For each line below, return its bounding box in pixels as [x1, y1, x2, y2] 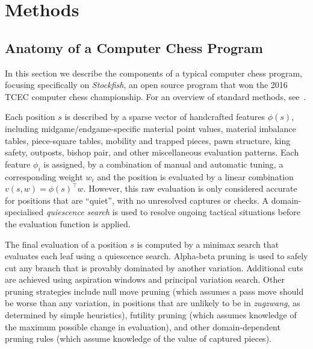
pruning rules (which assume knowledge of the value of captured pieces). [5, 332, 271, 345]
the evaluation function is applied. [5, 217, 131, 230]
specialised [5, 206, 44, 218]
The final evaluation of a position [5, 237, 128, 250]
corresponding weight [5, 170, 83, 183]
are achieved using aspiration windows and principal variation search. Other [5, 273, 285, 286]
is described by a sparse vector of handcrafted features [64, 110, 265, 123]
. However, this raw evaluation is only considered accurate [83, 182, 297, 195]
